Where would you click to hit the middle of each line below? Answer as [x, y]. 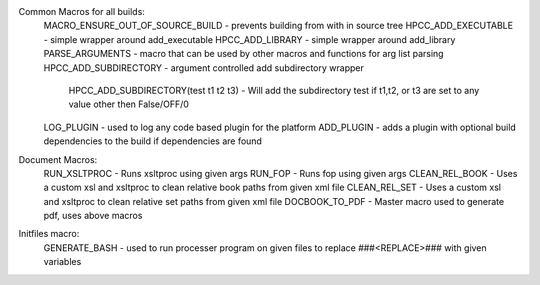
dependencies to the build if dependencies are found [152, 141]
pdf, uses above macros [93, 216]
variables [62, 262]
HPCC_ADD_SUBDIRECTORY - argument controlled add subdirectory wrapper [203, 67]
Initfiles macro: [49, 234]
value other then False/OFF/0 [129, 104]
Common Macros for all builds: [81, 11]
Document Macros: [58, 159]
